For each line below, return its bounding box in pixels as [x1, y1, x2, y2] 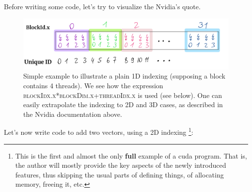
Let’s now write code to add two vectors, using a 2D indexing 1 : [4, 126, 193, 137]
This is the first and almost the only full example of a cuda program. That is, [15, 150, 247, 160]
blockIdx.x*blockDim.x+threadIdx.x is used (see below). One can [23, 90, 222, 100]
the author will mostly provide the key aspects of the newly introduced [15, 160, 226, 170]
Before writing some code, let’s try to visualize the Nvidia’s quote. [4, 1, 201, 11]
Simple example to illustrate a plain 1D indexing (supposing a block [23, 71, 226, 81]
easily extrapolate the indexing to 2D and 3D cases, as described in [23, 99, 223, 110]
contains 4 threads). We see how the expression [23, 80, 163, 91]
